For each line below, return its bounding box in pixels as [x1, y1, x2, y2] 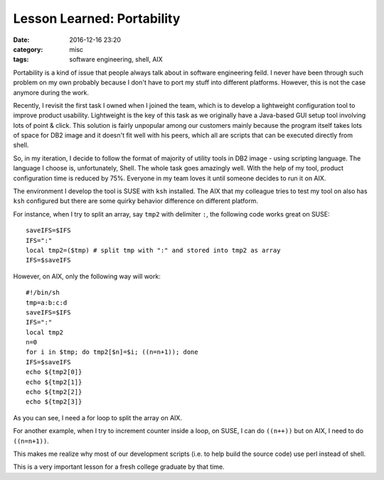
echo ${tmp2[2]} [26, 388, 82, 396]
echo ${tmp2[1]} [26, 378, 82, 386]
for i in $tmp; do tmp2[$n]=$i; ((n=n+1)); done [26, 348, 198, 356]
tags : [13, 55, 29, 64]
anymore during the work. [13, 88, 89, 97]
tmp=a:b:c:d [26, 298, 68, 307]
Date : [13, 36, 30, 44]
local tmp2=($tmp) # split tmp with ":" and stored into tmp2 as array [26, 246, 281, 254]
